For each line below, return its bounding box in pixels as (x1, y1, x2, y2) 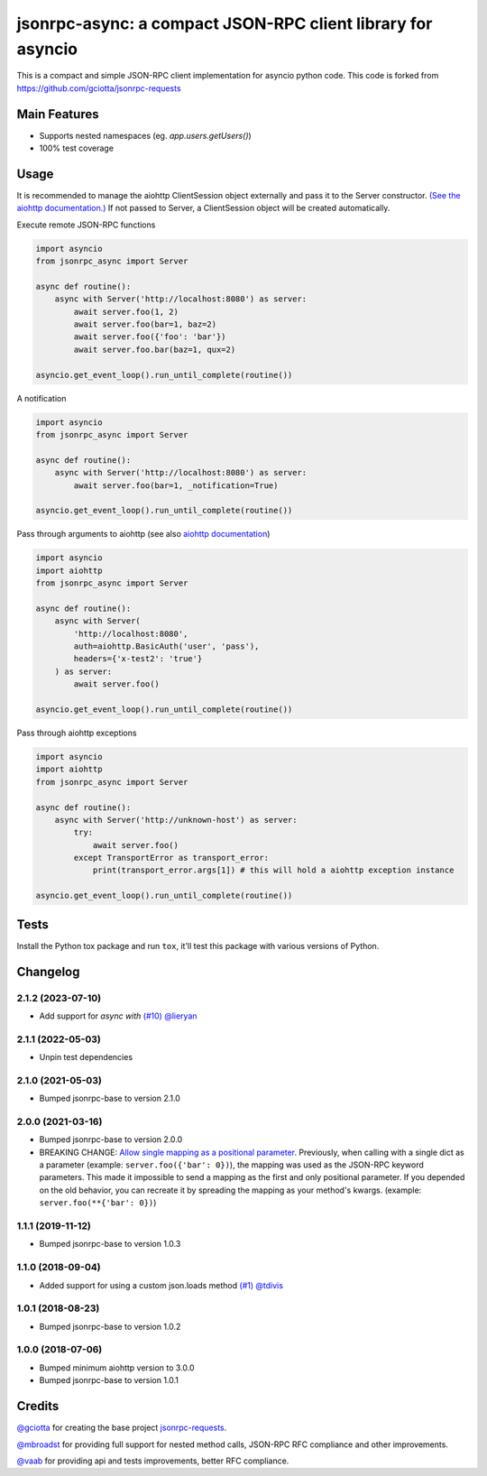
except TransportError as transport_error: (73, 853, 270, 863)
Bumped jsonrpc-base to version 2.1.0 (39, 1093, 180, 1104)
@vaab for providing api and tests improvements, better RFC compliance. (16, 1455, 289, 1466)
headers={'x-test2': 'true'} (73, 654, 203, 664)
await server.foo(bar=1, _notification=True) (73, 480, 279, 491)
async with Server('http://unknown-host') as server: (54, 815, 298, 825)
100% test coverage (39, 143, 115, 153)
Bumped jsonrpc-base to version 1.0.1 (39, 1375, 179, 1386)
